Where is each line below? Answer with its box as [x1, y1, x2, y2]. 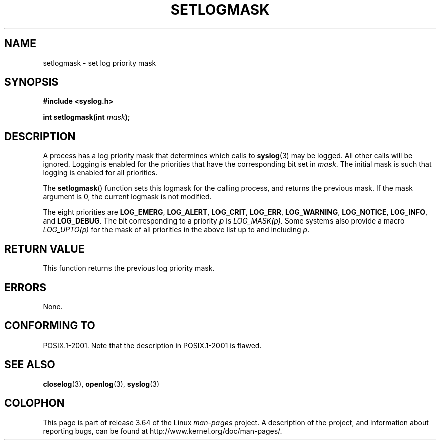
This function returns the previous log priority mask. [43, 264, 215, 273]
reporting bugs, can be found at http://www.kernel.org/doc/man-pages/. [43, 426, 282, 435]
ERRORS [4, 281, 47, 294]
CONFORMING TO [4, 319, 95, 332]
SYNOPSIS [4, 76, 59, 89]
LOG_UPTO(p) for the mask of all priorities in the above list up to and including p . [43, 225, 310, 234]
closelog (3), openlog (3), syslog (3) [43, 379, 160, 388]
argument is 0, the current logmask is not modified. [43, 192, 212, 201]
